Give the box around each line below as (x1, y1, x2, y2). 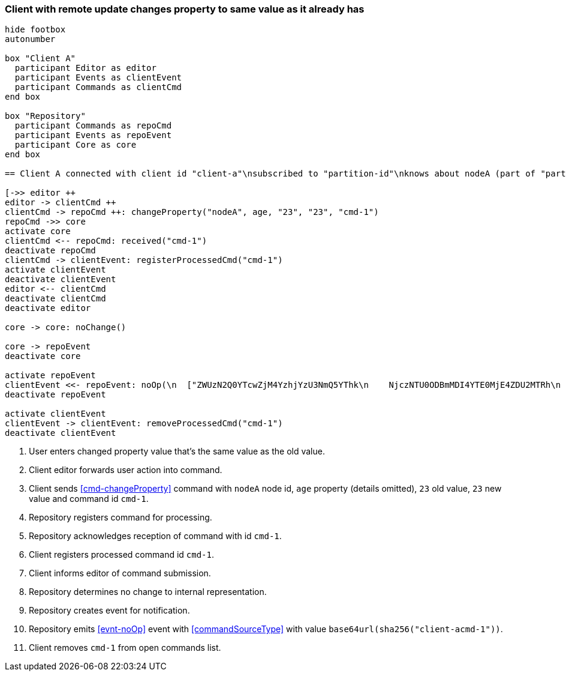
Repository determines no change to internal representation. (29, 587, 267, 597)
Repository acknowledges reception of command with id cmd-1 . (29, 531, 282, 542)
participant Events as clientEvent (14, 73, 182, 83)
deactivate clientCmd (5, 294, 106, 304)
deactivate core (5, 351, 81, 361)
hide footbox (5, 25, 66, 35)
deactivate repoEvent (5, 390, 106, 400)
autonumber (5, 34, 56, 44)
